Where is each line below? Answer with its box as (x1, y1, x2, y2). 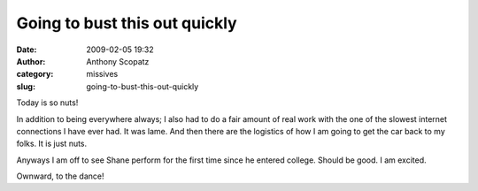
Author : (16, 56, 46, 66)
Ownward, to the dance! (16, 171, 104, 181)
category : (16, 69, 54, 80)
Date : (16, 44, 37, 55)
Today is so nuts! (16, 97, 79, 108)
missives (86, 69, 119, 80)
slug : (16, 80, 35, 92)
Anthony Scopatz (86, 56, 150, 66)
